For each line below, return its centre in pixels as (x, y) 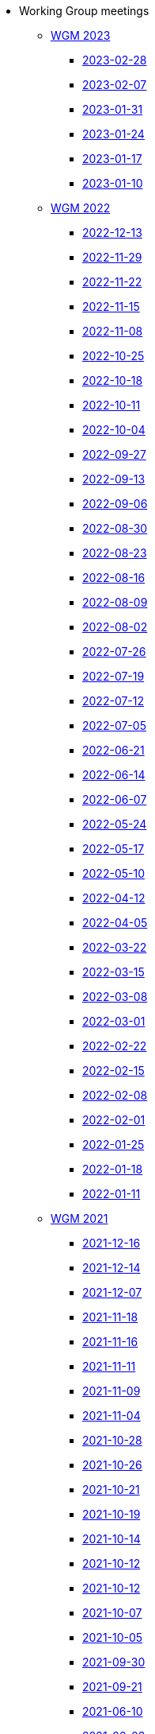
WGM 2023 (81, 35)
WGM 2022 (81, 208)
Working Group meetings (84, 11)
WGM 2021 (79, 1218)
